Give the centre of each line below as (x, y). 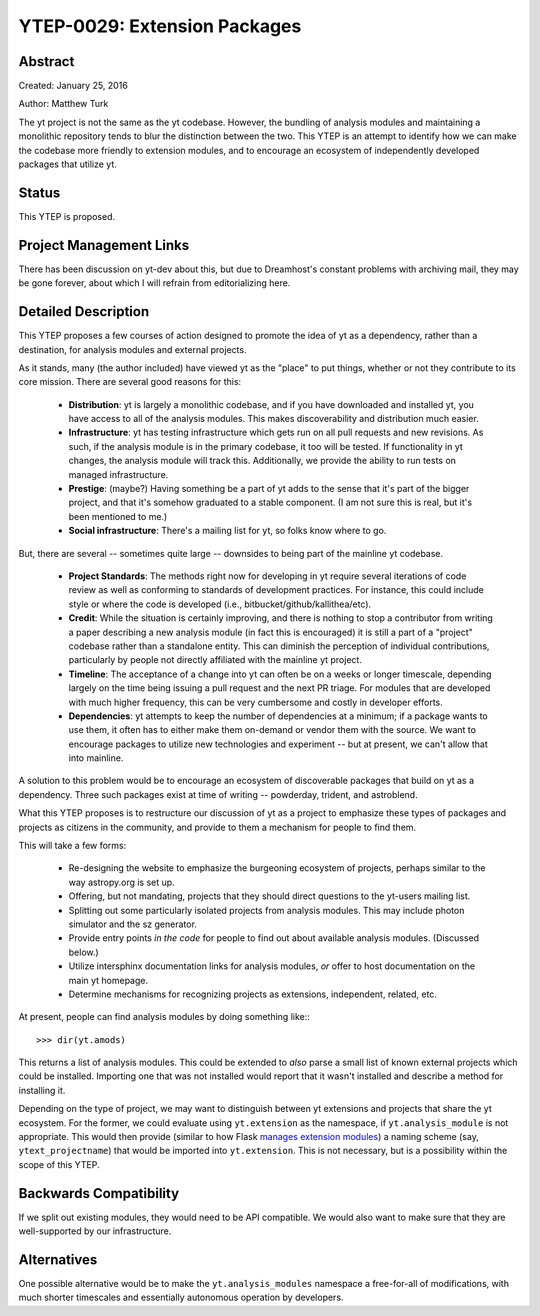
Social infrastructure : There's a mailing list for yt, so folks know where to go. (227, 531)
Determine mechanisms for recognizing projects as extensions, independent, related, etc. (252, 994)
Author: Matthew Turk (63, 104)
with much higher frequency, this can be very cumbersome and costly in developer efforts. (256, 702)
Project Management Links (104, 245)
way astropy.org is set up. (121, 882)
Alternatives (58, 1259)
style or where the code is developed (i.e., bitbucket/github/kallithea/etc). (220, 604)
